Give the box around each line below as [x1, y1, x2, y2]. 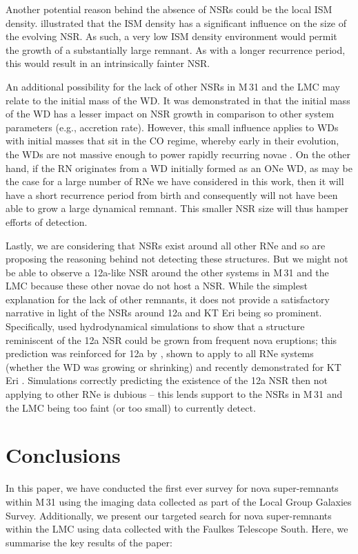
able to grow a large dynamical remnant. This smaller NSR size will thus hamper [6, 201, 348, 216]
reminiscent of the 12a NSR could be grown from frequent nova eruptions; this [6, 332, 337, 347]
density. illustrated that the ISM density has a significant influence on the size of [6, 15, 347, 30]
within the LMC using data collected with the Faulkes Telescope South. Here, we [6, 522, 348, 536]
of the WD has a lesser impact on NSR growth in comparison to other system [6, 106, 335, 121]
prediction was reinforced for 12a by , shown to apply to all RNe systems [6, 346, 314, 361]
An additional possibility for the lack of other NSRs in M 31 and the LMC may [6, 79, 340, 93]
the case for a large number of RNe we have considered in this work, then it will [6, 174, 344, 189]
